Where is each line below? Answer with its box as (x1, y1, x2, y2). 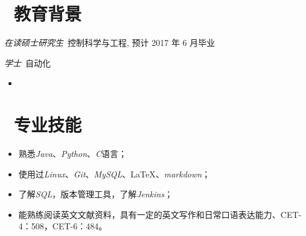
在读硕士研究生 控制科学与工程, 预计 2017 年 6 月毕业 (4, 36, 215, 49)
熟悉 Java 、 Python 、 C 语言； (18, 147, 127, 160)
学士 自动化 (4, 56, 51, 69)
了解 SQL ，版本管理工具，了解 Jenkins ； (18, 188, 173, 200)
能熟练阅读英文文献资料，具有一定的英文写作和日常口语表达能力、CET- (18, 208, 302, 220)
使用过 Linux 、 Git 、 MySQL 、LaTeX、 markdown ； (18, 167, 211, 180)
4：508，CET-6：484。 (18, 220, 107, 232)
